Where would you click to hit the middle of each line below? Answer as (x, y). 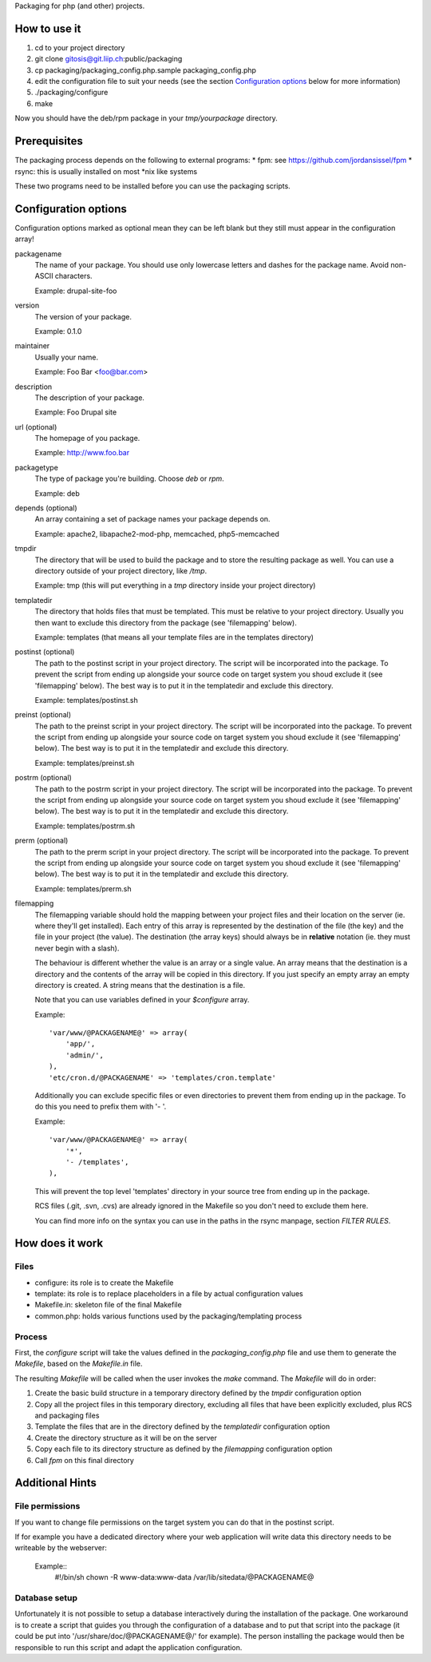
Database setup (46, 1598)
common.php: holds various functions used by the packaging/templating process (168, 1316)
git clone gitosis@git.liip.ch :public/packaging (109, 59)
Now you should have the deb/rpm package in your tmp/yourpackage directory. (146, 118)
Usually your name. (67, 357)
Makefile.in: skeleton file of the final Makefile (109, 1305)
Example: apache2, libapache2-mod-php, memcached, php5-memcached (157, 534)
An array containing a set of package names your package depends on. (152, 519)
